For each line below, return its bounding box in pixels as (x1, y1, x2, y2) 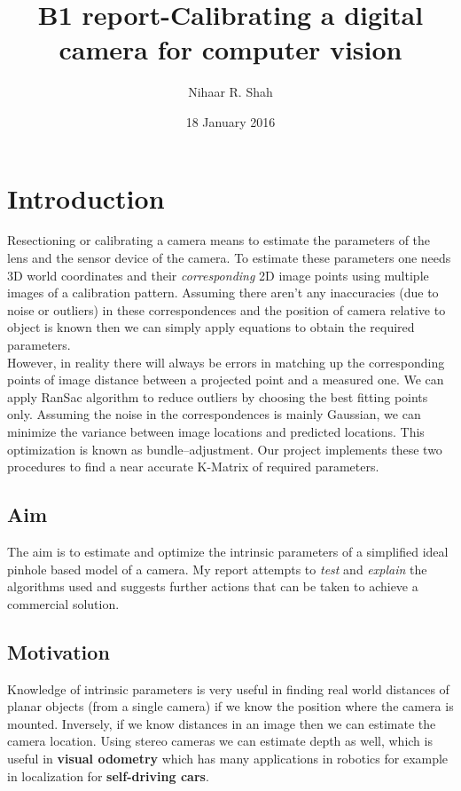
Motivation (7, 637, 110, 665)
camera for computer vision (59, 31, 402, 67)
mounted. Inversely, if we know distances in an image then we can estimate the (7, 714, 436, 732)
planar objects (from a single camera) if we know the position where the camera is (7, 697, 454, 716)
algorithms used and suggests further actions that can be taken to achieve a (7, 577, 418, 596)
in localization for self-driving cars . (7, 766, 209, 785)
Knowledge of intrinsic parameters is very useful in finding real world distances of (7, 679, 449, 698)
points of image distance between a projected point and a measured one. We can (7, 370, 444, 389)
